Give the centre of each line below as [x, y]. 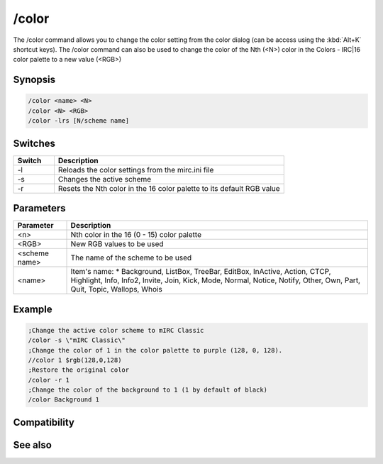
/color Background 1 [63, 400]
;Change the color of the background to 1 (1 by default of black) [148, 390]
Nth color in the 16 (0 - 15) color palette [136, 235]
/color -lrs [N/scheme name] [79, 121]
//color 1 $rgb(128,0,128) [75, 360]
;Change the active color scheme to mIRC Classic [116, 330]
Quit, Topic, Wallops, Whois [116, 289]
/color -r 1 [49, 380]
